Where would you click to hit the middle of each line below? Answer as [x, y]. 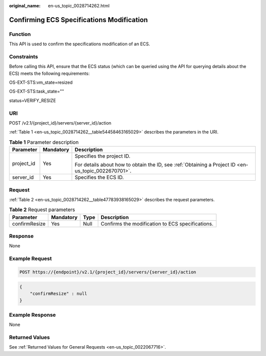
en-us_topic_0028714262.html [79, 6]
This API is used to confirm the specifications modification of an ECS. [80, 44]
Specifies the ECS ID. [99, 177]
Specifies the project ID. [102, 156]
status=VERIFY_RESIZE [33, 100]
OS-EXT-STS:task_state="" [36, 92]
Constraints [24, 57]
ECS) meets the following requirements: [49, 73]
